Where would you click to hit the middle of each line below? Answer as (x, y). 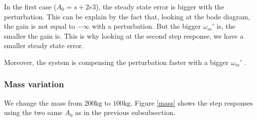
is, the (226, 26)
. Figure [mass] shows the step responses (192, 102)
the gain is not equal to (40, 26)
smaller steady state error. (44, 45)
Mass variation (34, 84)
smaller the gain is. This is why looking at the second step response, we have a (124, 35)
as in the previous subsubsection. (125, 112)
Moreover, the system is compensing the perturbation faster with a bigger (116, 62)
